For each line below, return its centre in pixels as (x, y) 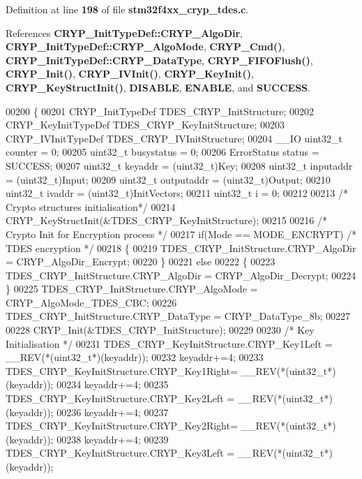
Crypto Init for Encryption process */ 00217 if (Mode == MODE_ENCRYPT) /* (181, 234)
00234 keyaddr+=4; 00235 (113, 384)
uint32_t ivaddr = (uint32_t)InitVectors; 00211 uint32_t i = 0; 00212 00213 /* (177, 193)
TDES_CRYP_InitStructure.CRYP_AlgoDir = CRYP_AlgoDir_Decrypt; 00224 (181, 275)
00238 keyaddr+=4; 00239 (113, 439)
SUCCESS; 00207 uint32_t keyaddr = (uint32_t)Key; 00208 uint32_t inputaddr (179, 165)
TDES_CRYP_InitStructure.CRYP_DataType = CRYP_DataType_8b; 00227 (178, 316)
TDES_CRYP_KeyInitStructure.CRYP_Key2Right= (122, 426)
